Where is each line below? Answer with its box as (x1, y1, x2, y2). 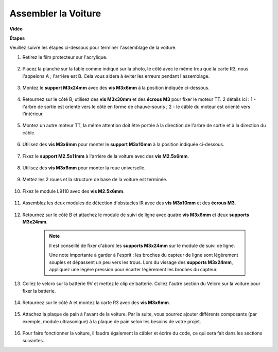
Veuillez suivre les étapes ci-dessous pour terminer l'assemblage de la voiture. (9, 44, 177, 51)
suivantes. (22, 337, 45, 343)
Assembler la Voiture (9, 8, 101, 19)
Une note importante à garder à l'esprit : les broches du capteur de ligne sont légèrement (49, 252, 239, 258)
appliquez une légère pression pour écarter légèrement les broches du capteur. (49, 266, 218, 272)
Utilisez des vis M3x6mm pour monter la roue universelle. (22, 165, 146, 171)
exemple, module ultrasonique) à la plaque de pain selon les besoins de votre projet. (22, 318, 201, 324)
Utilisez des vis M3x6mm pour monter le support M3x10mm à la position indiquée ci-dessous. (22, 142, 224, 148)
